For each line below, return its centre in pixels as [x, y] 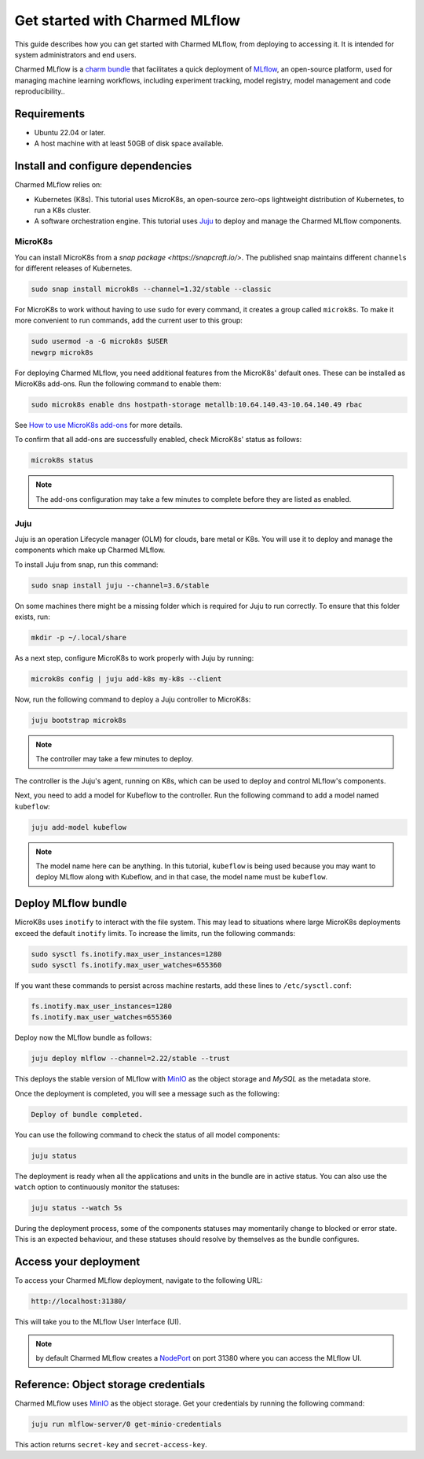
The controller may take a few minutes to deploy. [115, 759]
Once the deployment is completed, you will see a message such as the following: [147, 1093]
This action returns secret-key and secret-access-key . [111, 1444]
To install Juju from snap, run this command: [86, 564]
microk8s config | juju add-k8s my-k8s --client [126, 679]
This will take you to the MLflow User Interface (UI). [98, 1322]
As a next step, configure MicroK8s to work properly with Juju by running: [134, 658]
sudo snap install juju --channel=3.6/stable [120, 585]
